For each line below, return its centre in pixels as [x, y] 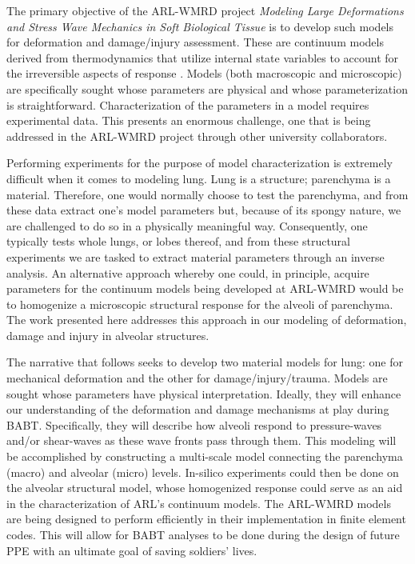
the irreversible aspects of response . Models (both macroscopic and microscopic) [204, 73]
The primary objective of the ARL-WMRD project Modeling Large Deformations [205, 10]
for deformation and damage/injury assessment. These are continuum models [195, 42]
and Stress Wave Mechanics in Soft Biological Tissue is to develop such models [200, 26]
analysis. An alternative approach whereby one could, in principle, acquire [188, 272]
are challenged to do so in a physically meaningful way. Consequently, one [187, 225]
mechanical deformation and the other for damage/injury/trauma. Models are [197, 378]
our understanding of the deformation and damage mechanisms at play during [198, 409]
